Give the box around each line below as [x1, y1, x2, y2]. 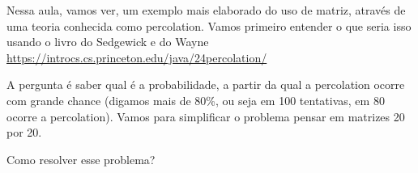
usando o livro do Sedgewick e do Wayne [6, 33, 209, 50]
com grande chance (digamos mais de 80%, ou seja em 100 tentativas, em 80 [6, 91, 385, 108]
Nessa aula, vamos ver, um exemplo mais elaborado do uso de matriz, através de [6, 2, 406, 18]
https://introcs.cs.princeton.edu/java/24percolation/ [6, 49, 267, 65]
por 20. [6, 124, 42, 141]
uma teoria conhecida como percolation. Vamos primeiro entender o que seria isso [6, 17, 412, 34]
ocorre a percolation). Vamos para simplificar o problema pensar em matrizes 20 [6, 108, 405, 124]
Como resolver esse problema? [6, 150, 156, 167]
